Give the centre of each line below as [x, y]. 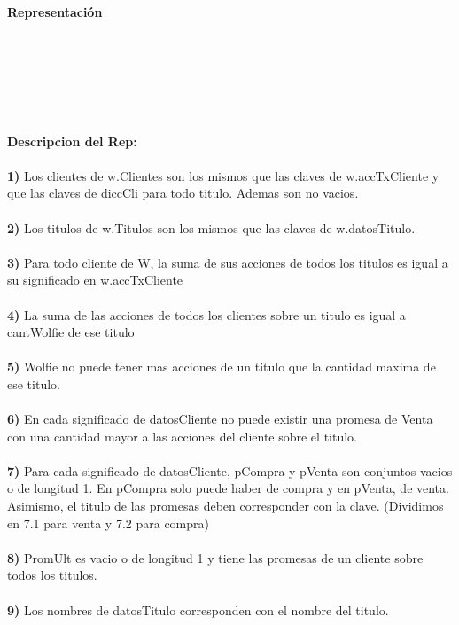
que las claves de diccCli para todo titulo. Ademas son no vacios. [183, 193]
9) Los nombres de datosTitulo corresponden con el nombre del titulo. [198, 609]
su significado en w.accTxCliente [95, 280]
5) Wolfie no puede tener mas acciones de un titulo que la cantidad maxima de [222, 367]
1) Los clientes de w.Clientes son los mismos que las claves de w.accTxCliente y [223, 175]
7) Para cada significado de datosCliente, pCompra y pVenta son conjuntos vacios [230, 470]
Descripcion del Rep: [72, 141]
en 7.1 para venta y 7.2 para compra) [109, 523]
